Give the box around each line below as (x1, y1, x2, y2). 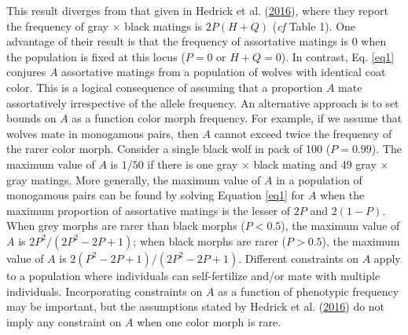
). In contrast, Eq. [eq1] (281, 48, 395, 64)
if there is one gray (147, 155, 238, 172)
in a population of (276, 171, 362, 188)
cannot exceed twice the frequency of (214, 125, 392, 141)
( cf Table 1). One (272, 17, 356, 34)
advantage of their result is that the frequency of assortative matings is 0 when (6, 33, 387, 49)
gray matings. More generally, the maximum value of (6, 171, 261, 188)
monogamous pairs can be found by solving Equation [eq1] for (6, 187, 305, 203)
